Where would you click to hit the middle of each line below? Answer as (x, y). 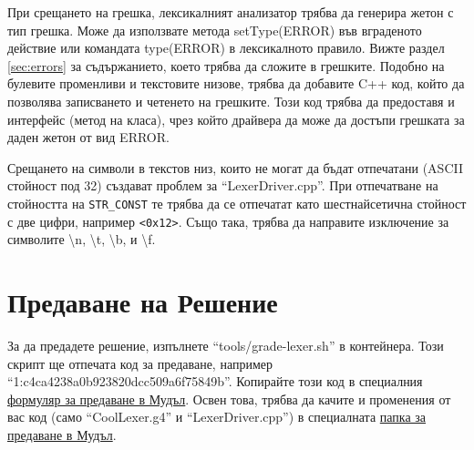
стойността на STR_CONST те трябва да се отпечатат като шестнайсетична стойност (237, 203)
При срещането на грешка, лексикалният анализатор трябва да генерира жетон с (231, 12)
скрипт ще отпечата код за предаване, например (140, 363)
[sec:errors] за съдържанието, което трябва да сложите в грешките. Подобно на (226, 65)
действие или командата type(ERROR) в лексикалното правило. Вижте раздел (226, 48)
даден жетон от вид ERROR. (88, 137)
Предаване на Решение (143, 302)
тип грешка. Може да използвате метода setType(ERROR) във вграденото (215, 30)
